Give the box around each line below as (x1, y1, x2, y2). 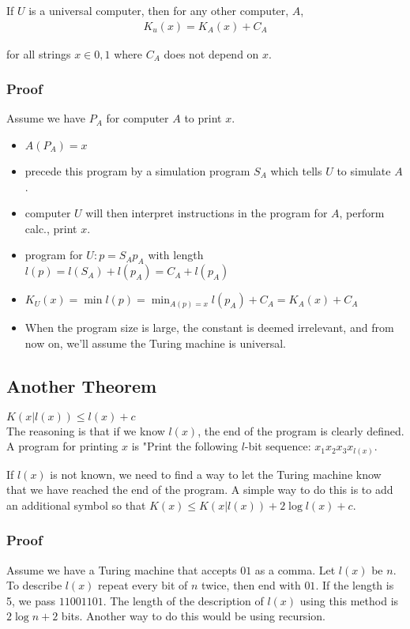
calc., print (24, 220, 77, 236)
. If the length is (315, 577, 394, 593)
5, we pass (6, 592, 55, 608)
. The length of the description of (103, 592, 264, 608)
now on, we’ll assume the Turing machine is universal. (24, 334, 286, 351)
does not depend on (164, 45, 259, 62)
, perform (339, 205, 385, 221)
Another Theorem (6, 373, 157, 397)
